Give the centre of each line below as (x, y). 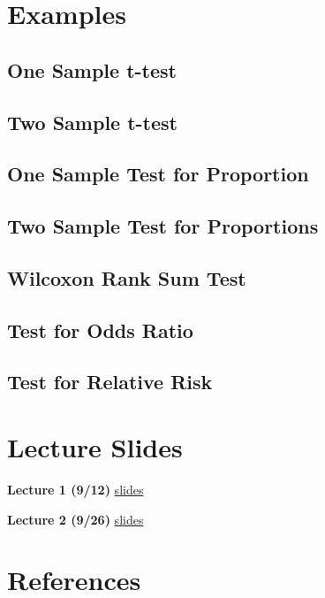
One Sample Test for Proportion (158, 174)
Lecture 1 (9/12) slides (76, 489)
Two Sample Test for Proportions (163, 226)
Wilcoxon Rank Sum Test (127, 277)
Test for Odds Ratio (100, 330)
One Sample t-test (92, 69)
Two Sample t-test (92, 122)
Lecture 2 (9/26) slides (76, 519)
